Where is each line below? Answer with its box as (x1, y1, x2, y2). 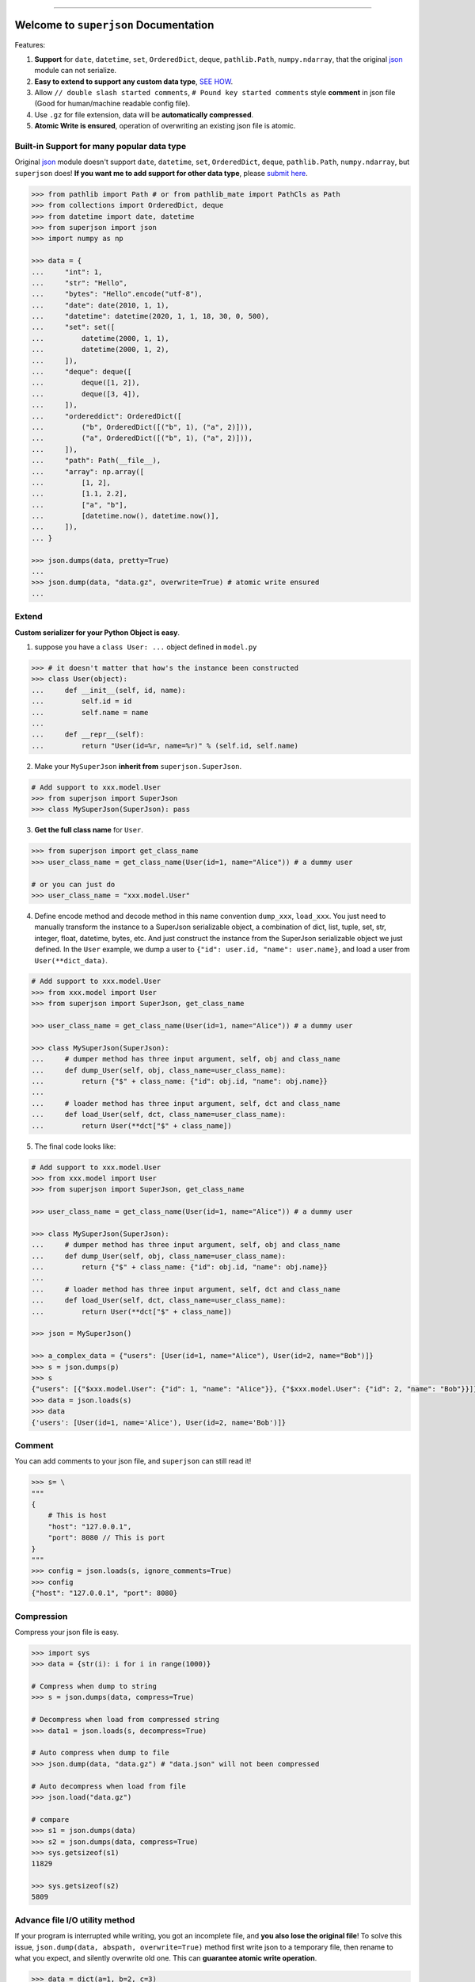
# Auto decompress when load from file (31, 1781, 186, 1791)
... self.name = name (31, 708, 149, 717)
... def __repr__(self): (31, 730, 145, 739)
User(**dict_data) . (34, 955, 108, 965)
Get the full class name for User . (34, 825, 144, 835)
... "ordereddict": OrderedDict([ (31, 411, 182, 420)
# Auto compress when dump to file (31, 1748, 169, 1758)
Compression (14, 1610, 68, 1621)
